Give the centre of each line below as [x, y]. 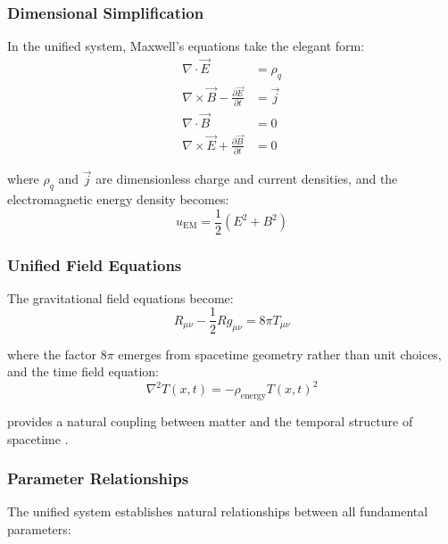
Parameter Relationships [98, 478]
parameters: [39, 528]
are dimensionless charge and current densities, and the [247, 179]
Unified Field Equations [95, 264]
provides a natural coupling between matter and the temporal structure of [210, 420]
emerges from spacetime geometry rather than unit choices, [280, 354]
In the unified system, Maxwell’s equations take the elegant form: [186, 46]
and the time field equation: [83, 371]
